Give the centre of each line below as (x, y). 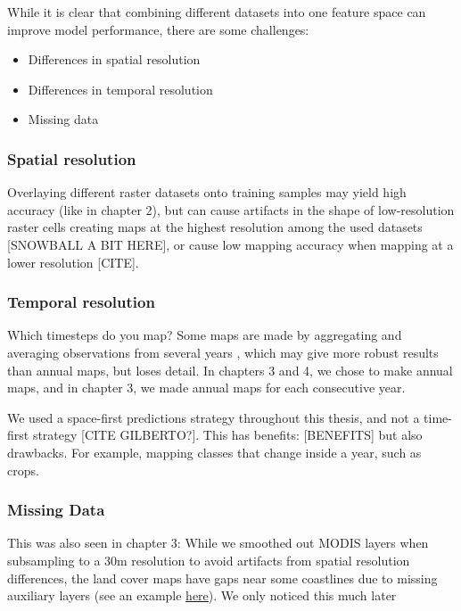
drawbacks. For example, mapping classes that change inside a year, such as (214, 452)
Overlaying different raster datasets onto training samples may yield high (207, 192)
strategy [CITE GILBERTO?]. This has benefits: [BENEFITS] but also (227, 435)
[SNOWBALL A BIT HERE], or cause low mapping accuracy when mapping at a (230, 244)
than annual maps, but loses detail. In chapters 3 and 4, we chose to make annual (230, 370)
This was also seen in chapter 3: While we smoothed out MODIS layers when (218, 543)
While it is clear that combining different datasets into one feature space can (217, 12)
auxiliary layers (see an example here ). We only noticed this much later (202, 595)
